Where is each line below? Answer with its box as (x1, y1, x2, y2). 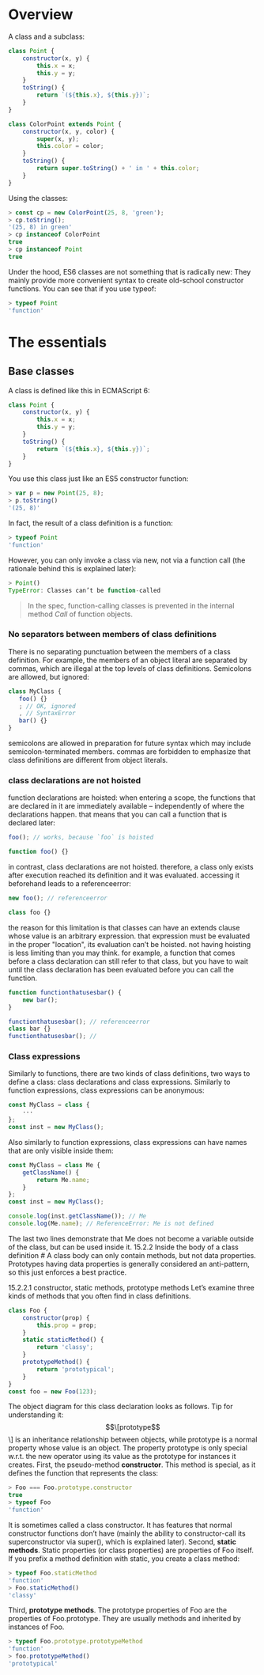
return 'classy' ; (36, 1343, 93, 1351)
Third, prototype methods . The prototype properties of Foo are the (8, 1605, 228, 1615)
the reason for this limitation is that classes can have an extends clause (8, 923, 240, 932)
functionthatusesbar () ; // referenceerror (8, 1018, 150, 1025)
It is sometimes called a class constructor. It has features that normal (8, 1520, 232, 1529)
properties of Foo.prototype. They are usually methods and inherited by (8, 1614, 241, 1624)
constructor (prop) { (22, 1313, 90, 1322)
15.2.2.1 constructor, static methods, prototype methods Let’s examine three (8, 1283, 255, 1292)
